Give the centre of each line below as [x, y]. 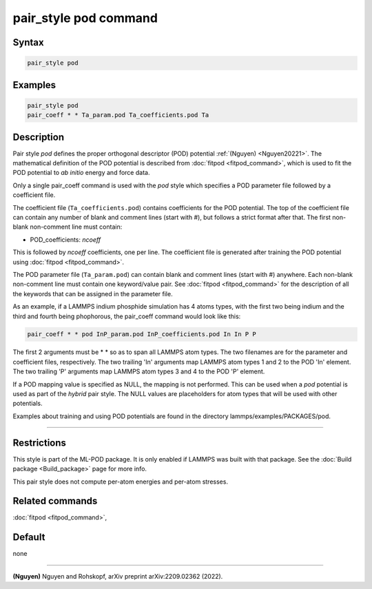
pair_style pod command [85, 18]
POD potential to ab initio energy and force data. [81, 173]
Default [29, 537]
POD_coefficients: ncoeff [65, 239]
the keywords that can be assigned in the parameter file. [93, 293]
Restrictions [40, 443]
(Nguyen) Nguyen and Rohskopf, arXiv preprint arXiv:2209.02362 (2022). [118, 576]
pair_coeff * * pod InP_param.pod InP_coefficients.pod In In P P [142, 334]
